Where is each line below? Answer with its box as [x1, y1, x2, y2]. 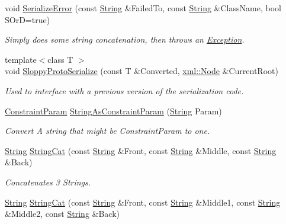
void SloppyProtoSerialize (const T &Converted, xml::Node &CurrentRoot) [5, 65, 278, 77]
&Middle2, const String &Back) [5, 207, 120, 220]
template [5, 53, 37, 65]
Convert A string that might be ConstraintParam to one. [5, 124, 210, 137]
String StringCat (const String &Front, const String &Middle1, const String [5, 196, 281, 208]
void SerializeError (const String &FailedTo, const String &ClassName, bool [5, 2, 281, 14]
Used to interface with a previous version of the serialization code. [5, 84, 244, 97]
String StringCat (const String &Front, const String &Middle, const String [5, 144, 277, 156]
